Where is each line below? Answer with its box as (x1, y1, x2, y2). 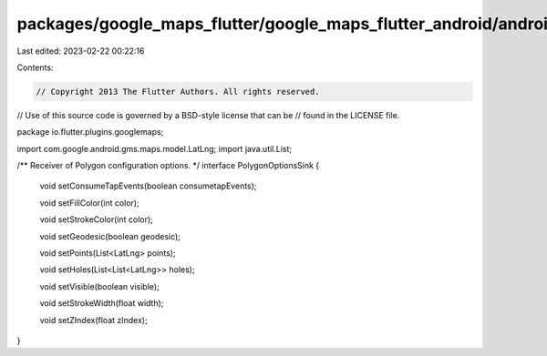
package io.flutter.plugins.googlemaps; (16, 127, 164, 137)
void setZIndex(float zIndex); (39, 314, 148, 325)
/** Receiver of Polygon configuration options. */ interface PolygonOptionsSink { (16, 160, 320, 171)
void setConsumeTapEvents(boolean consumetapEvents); (39, 180, 257, 191)
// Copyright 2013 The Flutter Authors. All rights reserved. (36, 86, 320, 97)
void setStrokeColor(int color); (39, 214, 154, 225)
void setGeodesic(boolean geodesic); (39, 230, 181, 241)
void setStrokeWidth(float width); (39, 298, 164, 309)
